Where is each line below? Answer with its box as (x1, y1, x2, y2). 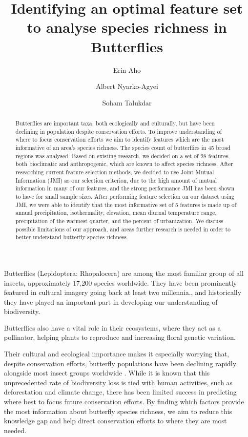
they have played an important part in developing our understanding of (4, 296, 218, 307)
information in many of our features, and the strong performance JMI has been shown (15, 184, 235, 192)
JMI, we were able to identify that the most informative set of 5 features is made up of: (15, 200, 238, 208)
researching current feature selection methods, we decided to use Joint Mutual (15, 168, 214, 176)
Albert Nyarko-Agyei (96, 81, 158, 91)
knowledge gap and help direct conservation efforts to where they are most (4, 416, 227, 426)
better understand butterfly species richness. (15, 233, 128, 241)
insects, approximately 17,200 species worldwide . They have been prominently (4, 277, 237, 288)
